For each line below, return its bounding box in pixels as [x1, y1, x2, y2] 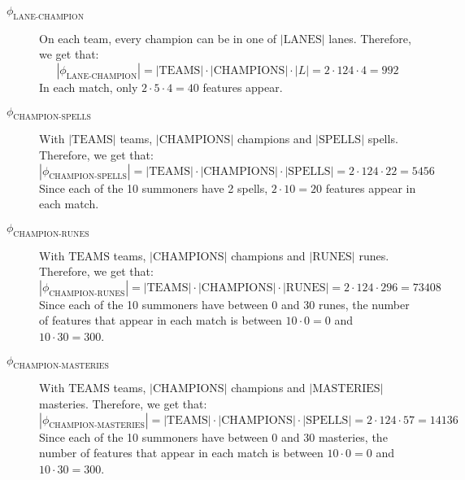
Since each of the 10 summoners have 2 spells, [39, 179, 268, 196]
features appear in [325, 179, 416, 196]
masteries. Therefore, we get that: [39, 395, 207, 412]
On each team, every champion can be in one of [39, 29, 277, 46]
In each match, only [39, 78, 138, 95]
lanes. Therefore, [328, 29, 411, 46]
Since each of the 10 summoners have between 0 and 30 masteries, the [39, 428, 388, 445]
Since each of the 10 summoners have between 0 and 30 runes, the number [39, 295, 410, 312]
